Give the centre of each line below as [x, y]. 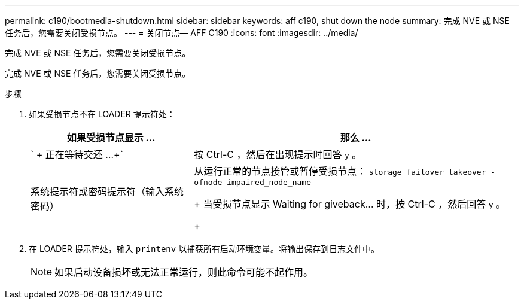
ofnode [208, 182]
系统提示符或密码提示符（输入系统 [107, 191]
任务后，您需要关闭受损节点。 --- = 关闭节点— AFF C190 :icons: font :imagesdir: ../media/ [182, 33]
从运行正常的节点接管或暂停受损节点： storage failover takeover [340, 171]
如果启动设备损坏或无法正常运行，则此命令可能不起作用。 [184, 272]
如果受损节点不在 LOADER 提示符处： [102, 114]
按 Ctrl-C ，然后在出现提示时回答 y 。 [278, 154]
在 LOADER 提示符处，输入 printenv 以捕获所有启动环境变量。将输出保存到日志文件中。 [204, 249]
